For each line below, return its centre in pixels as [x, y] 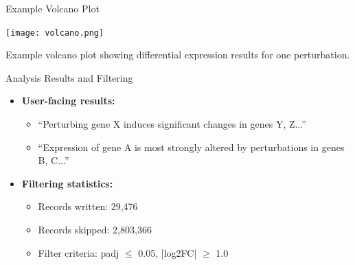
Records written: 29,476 [88, 206]
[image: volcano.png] [55, 33]
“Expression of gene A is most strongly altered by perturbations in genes [191, 147]
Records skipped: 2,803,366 [95, 229]
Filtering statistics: [67, 183]
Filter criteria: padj [79, 252]
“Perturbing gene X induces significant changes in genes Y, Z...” [172, 124]
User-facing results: [68, 101]
